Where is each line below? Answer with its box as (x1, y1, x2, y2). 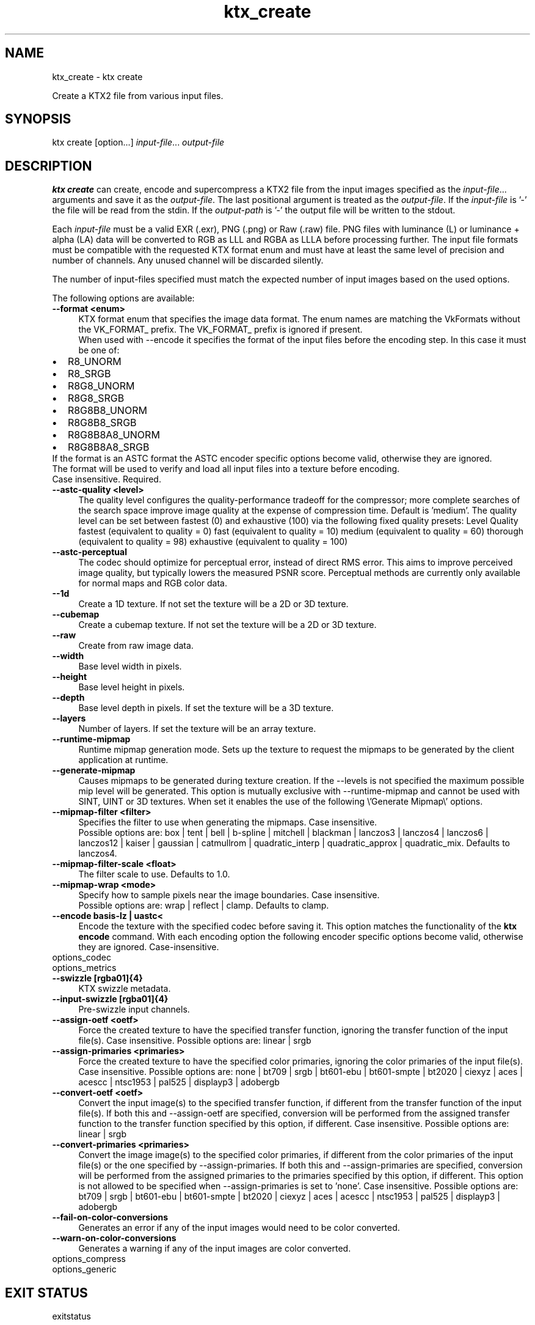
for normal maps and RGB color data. (78, 578, 227, 589)
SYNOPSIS (5, 111, 71, 127)
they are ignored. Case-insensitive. (78, 942, 219, 953)
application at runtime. (78, 755, 169, 766)
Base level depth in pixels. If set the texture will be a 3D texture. (78, 703, 334, 714)
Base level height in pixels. (78, 682, 185, 693)
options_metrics (52, 962, 117, 973)
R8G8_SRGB (67, 392, 125, 405)
